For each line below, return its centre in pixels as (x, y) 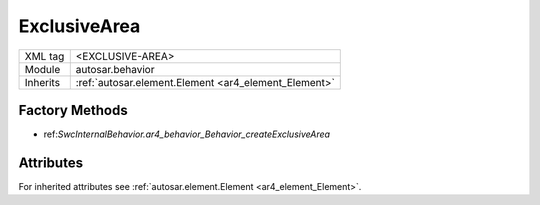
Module (42, 69)
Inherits (42, 82)
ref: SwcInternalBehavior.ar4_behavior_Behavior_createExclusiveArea (186, 134)
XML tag (44, 56)
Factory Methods (73, 110)
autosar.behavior (115, 69)
